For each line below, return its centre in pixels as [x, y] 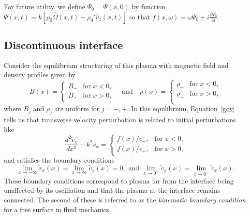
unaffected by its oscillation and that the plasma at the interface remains [112, 190]
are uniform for [77, 108]
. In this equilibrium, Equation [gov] [181, 108]
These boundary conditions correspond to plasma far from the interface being [119, 180]
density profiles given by [40, 75]
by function [149, 6]
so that [140, 16]
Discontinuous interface [64, 44]
